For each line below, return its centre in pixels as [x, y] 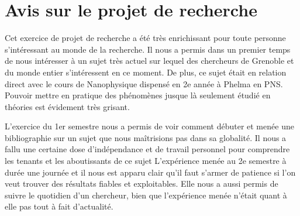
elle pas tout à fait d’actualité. [59, 206]
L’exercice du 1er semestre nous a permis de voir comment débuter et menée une [149, 126]
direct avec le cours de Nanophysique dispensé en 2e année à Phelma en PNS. [144, 83]
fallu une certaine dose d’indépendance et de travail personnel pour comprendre [147, 149]
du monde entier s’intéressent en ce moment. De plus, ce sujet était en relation [146, 72]
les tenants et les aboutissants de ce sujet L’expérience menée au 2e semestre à [146, 161]
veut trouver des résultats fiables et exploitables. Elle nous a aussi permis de [142, 184]
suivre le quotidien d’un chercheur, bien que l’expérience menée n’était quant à [146, 195]
